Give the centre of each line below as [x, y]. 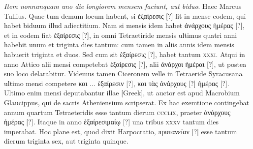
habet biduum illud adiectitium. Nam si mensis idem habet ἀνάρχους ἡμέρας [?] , [124, 25]
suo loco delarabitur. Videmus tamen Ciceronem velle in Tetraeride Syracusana [123, 74]
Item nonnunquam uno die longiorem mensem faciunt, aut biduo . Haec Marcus [123, 6]
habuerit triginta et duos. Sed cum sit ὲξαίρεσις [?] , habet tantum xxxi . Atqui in [125, 54]
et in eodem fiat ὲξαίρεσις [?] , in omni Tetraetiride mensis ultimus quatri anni [121, 35]
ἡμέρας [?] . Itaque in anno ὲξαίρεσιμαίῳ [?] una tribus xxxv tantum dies [111, 122]
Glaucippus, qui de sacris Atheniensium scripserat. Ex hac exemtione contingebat [127, 102]
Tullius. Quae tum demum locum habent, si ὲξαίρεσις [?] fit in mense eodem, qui [125, 15]
